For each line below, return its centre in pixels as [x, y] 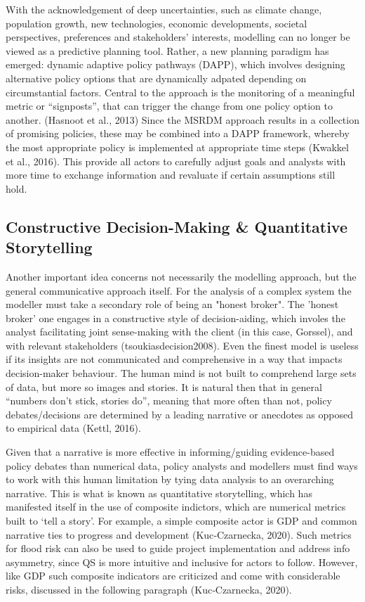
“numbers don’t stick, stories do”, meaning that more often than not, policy [169, 401]
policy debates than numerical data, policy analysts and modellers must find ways [182, 465]
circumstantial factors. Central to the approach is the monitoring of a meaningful [180, 92]
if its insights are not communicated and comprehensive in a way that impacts [174, 359]
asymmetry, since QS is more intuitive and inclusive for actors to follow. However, [182, 562]
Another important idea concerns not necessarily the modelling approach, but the [181, 276]
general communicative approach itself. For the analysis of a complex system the [179, 290]
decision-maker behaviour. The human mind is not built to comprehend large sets [181, 373]
